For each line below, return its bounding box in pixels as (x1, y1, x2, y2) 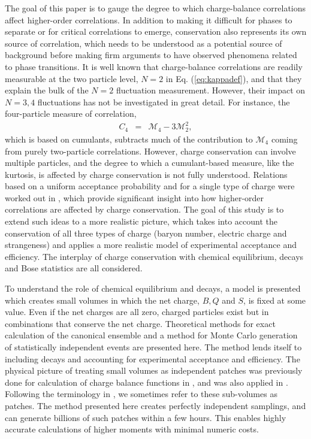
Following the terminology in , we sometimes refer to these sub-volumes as (5, 387, 277, 400)
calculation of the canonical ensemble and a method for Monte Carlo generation (5, 329, 298, 341)
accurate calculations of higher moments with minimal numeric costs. (5, 423, 259, 435)
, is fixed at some (243, 293, 306, 306)
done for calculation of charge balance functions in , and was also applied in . (5, 376, 288, 388)
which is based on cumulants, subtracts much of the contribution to (5, 132, 253, 145)
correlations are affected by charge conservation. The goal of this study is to (5, 203, 284, 216)
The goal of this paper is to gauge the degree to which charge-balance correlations (5, 2, 306, 14)
